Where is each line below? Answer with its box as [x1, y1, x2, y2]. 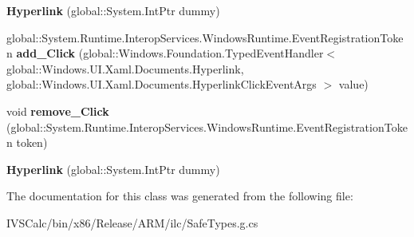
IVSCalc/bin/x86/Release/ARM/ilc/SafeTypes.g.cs [6, 214, 258, 231]
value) [338, 76, 369, 93]
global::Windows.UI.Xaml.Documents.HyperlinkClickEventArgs [6, 76, 317, 93]
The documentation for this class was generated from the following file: [6, 188, 353, 204]
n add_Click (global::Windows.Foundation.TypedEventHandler [6, 45, 324, 61]
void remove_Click [6, 102, 109, 119]
